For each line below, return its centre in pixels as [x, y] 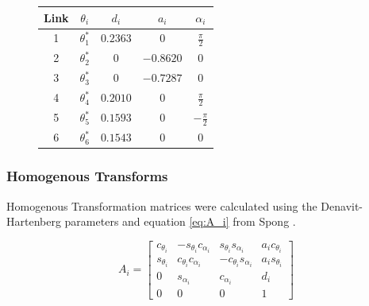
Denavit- [342, 205]
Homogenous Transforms [87, 176]
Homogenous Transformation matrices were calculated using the [162, 205]
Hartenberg [34, 221]
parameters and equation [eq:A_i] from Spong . [180, 221]
